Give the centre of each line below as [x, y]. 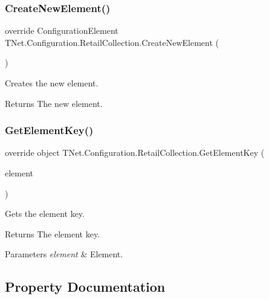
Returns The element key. [53, 233]
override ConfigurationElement [62, 31]
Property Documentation [85, 287]
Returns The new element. [54, 103]
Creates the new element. [52, 83]
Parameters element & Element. [64, 254]
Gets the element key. [45, 214]
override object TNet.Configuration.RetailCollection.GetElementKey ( [135, 153]
